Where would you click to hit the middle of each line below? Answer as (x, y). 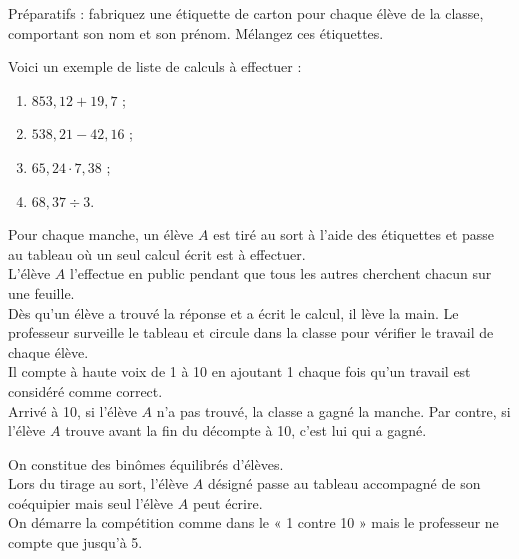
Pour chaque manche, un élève (101, 234)
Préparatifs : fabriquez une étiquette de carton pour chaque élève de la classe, (246, 13)
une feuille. (41, 292)
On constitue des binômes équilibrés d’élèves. (146, 463)
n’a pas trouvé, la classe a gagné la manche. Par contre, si (333, 410)
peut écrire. (227, 502)
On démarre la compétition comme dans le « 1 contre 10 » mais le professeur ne (253, 522)
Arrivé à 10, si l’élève (72, 410)
